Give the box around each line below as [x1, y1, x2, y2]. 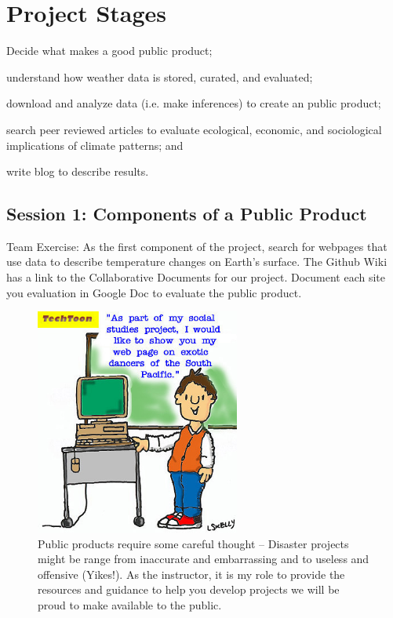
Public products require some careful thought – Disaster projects [38, 535, 349, 551]
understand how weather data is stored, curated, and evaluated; [6, 68, 313, 85]
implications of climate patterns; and [6, 136, 184, 153]
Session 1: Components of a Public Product [6, 202, 367, 226]
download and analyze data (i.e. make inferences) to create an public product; [6, 95, 381, 111]
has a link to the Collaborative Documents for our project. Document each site [6, 269, 385, 285]
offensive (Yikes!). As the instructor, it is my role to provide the [38, 565, 345, 582]
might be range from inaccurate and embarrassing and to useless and [38, 551, 369, 567]
